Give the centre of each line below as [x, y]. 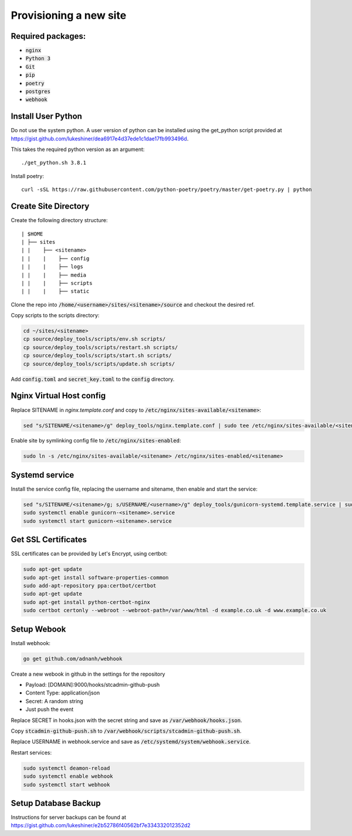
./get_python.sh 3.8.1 [54, 163]
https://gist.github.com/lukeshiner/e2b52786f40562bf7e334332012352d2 [101, 825]
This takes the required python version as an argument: [78, 149]
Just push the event [50, 709]
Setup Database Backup [56, 803]
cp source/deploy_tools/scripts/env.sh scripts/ [94, 339]
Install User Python [46, 117]
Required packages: [48, 36]
